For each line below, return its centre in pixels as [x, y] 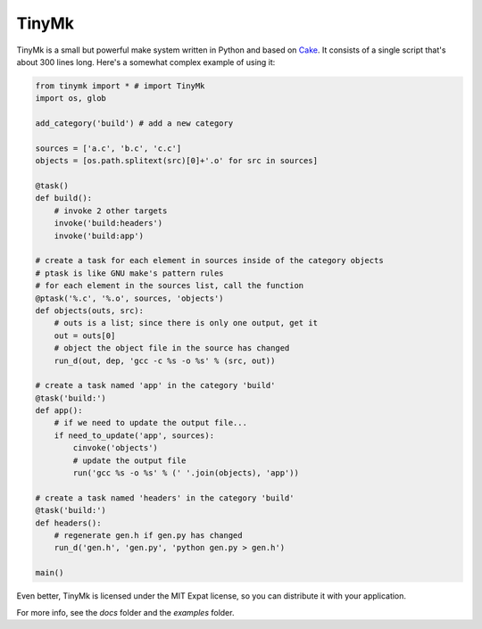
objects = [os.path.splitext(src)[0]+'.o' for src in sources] [177, 161]
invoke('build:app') [99, 236]
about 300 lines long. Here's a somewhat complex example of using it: [146, 62]
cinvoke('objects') [115, 448]
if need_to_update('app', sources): [134, 435]
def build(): [64, 198]
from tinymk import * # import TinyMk [120, 86]
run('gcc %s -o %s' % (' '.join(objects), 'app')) [186, 473]
